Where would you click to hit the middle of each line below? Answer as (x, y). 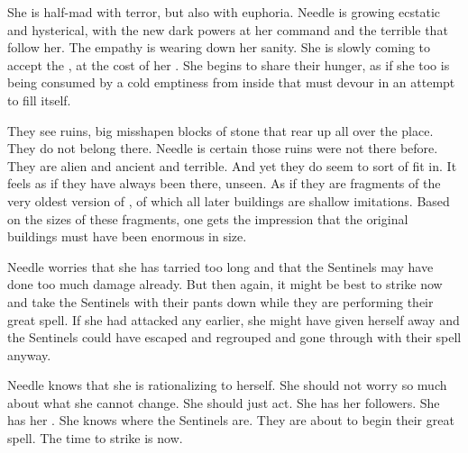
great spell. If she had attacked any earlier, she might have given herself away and (234, 319)
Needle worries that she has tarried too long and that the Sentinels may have (220, 266)
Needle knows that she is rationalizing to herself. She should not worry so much (227, 385)
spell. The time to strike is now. (95, 438)
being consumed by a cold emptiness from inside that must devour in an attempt (231, 82)
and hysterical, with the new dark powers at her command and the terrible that (228, 29)
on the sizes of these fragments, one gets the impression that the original (208, 218)
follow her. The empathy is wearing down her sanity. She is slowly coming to (219, 47)
